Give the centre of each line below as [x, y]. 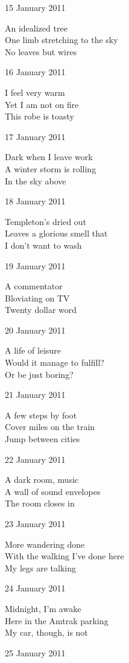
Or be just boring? [39, 374]
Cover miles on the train [50, 427]
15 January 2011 [35, 7]
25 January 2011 [35, 652]
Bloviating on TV [37, 298]
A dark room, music [42, 480]
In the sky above [36, 180]
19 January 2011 [35, 265]
